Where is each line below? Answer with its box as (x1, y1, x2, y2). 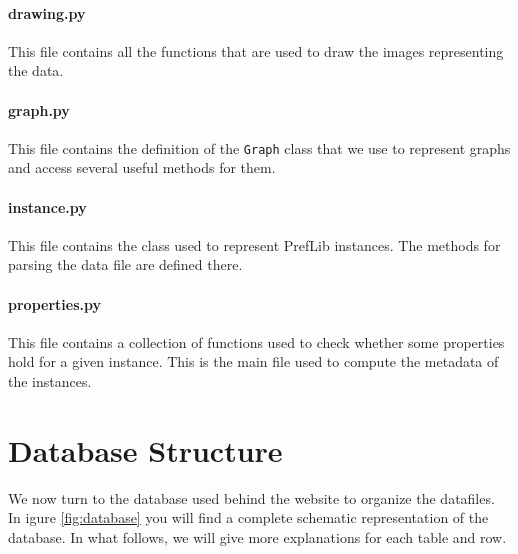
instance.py (8, 196, 87, 217)
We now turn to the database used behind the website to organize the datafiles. (8, 487, 495, 508)
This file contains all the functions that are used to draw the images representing (8, 40, 504, 61)
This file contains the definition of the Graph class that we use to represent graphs (8, 137, 511, 158)
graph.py (8, 99, 70, 120)
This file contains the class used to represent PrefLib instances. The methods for (8, 234, 501, 255)
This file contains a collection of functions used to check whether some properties (8, 331, 505, 352)
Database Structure (8, 429, 283, 470)
